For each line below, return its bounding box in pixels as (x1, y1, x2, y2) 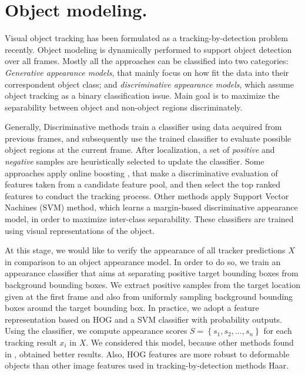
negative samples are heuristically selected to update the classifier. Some (5, 155, 264, 168)
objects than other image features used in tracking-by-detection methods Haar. (5, 359, 289, 371)
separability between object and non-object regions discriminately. (5, 101, 243, 113)
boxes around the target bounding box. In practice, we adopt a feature (5, 302, 259, 314)
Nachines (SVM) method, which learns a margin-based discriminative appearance (5, 201, 298, 213)
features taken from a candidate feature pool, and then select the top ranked (5, 178, 280, 190)
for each (263, 324, 292, 337)
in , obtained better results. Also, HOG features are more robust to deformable (5, 347, 290, 360)
